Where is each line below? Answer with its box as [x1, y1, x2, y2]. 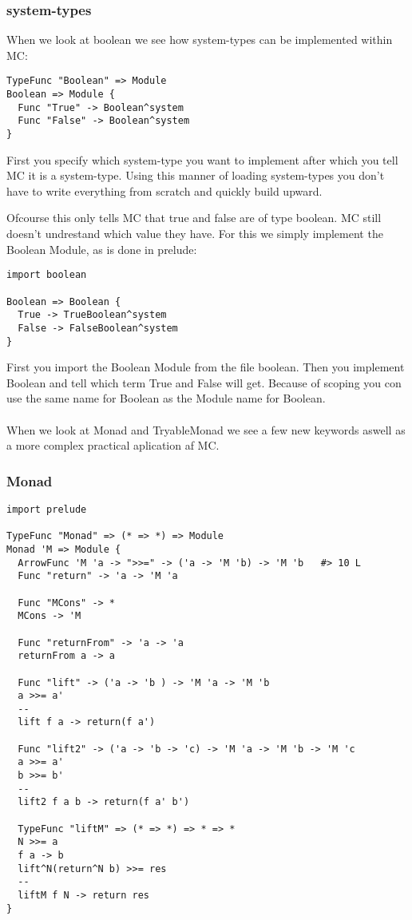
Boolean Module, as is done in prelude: [6, 240, 197, 257]
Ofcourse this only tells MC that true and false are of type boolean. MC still [6, 209, 382, 226]
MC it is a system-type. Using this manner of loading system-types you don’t [6, 167, 385, 184]
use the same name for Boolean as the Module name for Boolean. [6, 390, 326, 406]
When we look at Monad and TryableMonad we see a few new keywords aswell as [6, 421, 406, 438]
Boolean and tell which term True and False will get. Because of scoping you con [6, 374, 402, 391]
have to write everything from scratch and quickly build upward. [6, 182, 323, 199]
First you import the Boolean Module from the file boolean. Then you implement [6, 359, 405, 375]
